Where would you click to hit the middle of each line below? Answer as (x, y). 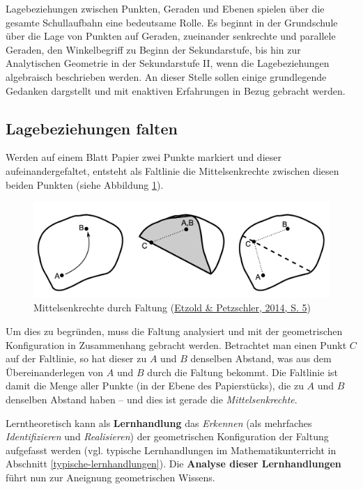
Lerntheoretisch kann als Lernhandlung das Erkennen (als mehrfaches (159, 422)
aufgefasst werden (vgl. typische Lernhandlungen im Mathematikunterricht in (171, 450)
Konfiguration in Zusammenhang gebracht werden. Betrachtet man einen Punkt (176, 344)
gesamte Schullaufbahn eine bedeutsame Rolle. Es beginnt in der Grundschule (172, 22)
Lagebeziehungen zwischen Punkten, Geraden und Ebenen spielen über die (165, 8)
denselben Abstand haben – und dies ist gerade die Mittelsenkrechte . (152, 399)
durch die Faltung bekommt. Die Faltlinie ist (242, 372)
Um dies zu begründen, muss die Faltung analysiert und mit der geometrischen (174, 331)
